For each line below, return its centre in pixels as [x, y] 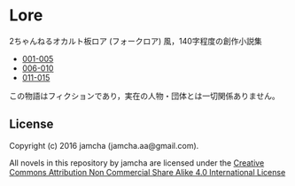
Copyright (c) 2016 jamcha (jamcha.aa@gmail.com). [104, 145]
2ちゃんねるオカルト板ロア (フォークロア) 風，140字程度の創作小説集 [136, 41]
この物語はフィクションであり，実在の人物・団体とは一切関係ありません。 [145, 96]
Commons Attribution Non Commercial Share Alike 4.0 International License [147, 172]
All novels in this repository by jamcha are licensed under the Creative [137, 163]
